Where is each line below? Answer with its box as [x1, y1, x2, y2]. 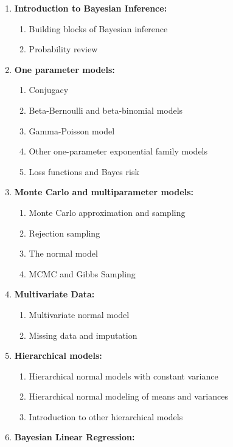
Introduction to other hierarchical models [29, 410, 183, 423]
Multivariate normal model [29, 308, 130, 321]
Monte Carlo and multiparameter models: [14, 185, 193, 198]
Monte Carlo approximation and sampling [29, 206, 186, 218]
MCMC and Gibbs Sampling [29, 267, 136, 280]
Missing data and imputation [29, 328, 137, 341]
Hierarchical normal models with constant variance [29, 369, 218, 382]
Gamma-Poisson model [29, 124, 115, 137]
